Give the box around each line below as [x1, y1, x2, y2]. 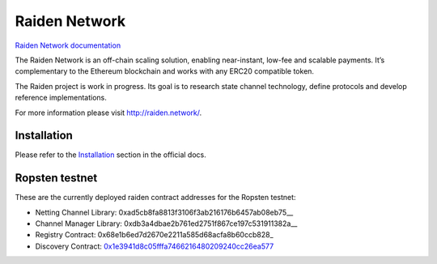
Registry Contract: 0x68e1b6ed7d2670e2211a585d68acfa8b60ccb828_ [35, 230, 274, 240]
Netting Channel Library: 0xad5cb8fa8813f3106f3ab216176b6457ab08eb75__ [35, 207, 294, 217]
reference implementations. [15, 93, 107, 103]
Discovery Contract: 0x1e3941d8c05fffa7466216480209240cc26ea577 [35, 241, 274, 251]
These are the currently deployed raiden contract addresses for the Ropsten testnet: [15, 193, 296, 202]
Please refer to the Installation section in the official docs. [15, 150, 206, 160]
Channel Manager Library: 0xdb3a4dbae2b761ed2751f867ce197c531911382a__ [35, 219, 298, 228]
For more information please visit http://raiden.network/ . [15, 108, 202, 117]
